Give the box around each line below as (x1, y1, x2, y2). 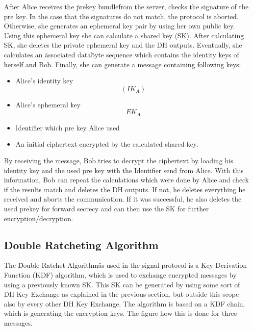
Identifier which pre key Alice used (15, 122, 120, 132)
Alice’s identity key (15, 76, 73, 86)
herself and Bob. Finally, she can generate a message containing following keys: (4, 59, 241, 69)
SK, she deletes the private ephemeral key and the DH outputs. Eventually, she (4, 40, 242, 50)
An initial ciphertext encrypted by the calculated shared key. (15, 139, 199, 149)
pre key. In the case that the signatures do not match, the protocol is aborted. (4, 11, 239, 21)
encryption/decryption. (4, 213, 73, 223)
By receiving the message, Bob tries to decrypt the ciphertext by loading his (4, 155, 233, 165)
